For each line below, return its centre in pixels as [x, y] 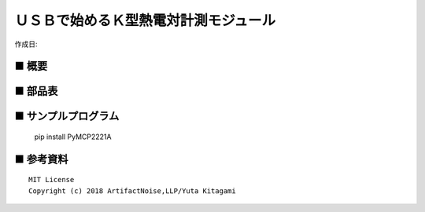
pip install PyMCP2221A [73, 137]
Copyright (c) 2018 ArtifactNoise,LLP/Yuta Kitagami [132, 191]
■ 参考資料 [41, 159]
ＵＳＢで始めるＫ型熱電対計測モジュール [145, 20]
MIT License [52, 180]
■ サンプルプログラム [67, 117]
